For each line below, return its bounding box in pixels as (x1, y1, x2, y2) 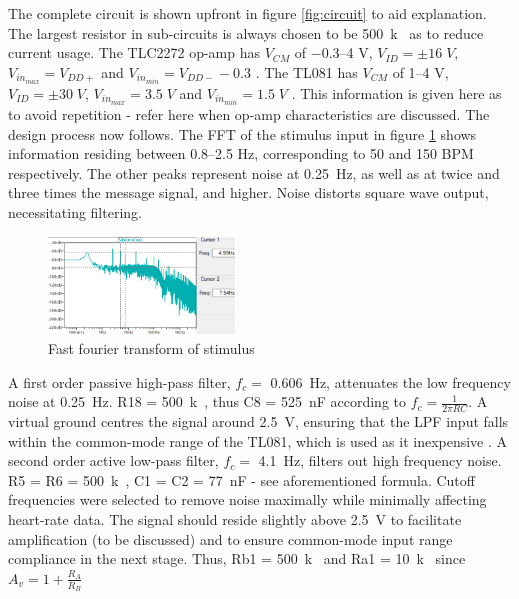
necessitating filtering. (8, 201, 142, 222)
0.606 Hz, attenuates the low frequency (270, 371, 511, 392)
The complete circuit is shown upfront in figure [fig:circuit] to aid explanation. (8, 3, 487, 23)
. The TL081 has (255, 61, 358, 82)
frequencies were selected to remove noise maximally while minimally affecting (8, 489, 487, 510)
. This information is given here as (291, 82, 502, 103)
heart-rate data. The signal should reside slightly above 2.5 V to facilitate (8, 508, 462, 529)
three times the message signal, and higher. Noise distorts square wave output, (8, 182, 489, 203)
